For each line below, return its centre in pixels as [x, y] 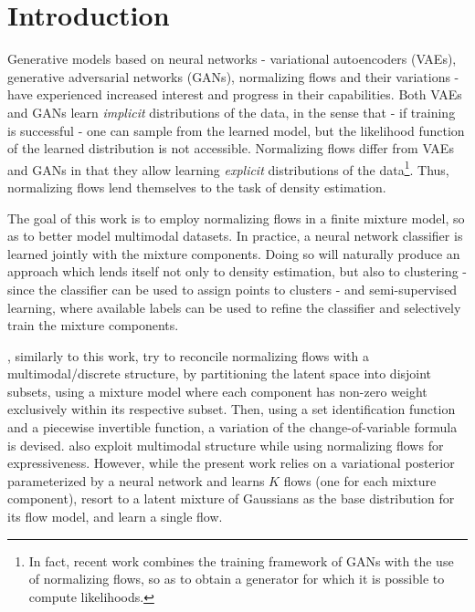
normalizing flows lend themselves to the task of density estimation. [197, 187]
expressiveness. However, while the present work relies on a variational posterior [231, 463]
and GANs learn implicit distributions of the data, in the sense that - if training [232, 112]
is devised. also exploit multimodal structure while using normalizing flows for [226, 445]
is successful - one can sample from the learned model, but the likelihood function [236, 130]
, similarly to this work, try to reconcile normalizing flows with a [188, 355]
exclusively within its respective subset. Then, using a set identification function [232, 409]
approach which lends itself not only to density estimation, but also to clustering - [237, 271]
